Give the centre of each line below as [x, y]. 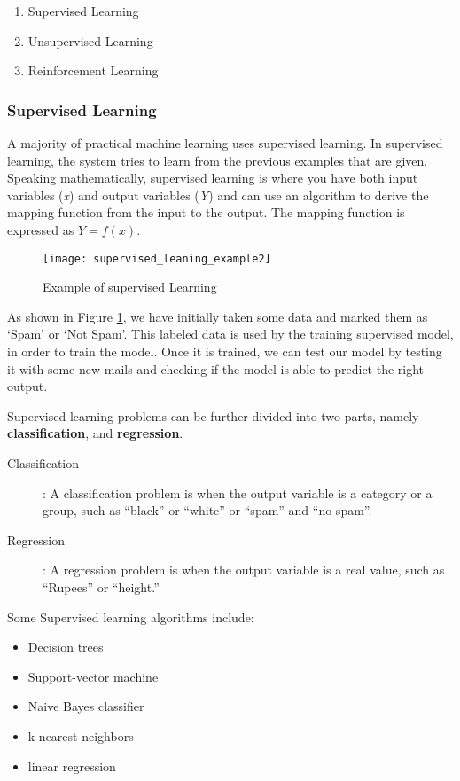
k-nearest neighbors [81, 735]
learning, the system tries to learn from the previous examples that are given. [218, 160]
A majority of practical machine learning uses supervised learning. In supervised [225, 143]
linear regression [72, 765]
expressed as [41, 229]
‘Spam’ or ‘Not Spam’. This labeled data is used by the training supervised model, [230, 334]
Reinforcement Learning [93, 70]
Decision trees [66, 647]
